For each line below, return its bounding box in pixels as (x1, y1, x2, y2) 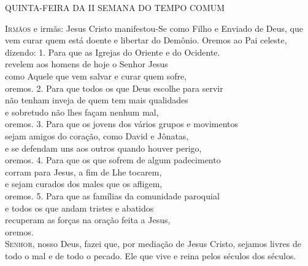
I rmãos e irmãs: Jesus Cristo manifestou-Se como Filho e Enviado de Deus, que (5, 21, 303, 34)
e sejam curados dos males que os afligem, (5, 177, 163, 190)
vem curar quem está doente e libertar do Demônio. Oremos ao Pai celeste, (5, 34, 287, 46)
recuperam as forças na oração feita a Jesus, (5, 213, 171, 226)
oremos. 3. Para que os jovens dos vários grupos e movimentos (5, 117, 239, 130)
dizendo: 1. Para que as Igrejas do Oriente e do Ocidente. (5, 45, 220, 58)
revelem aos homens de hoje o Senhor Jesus (5, 57, 168, 70)
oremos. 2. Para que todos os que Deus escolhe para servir (5, 81, 223, 94)
